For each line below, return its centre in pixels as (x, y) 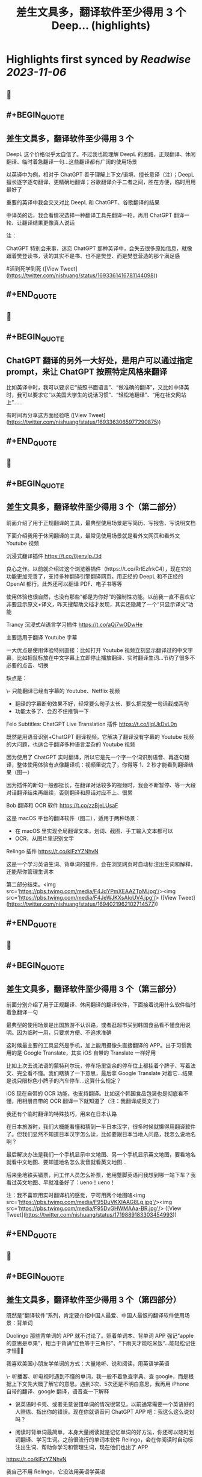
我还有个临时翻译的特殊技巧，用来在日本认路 (62, 1114)
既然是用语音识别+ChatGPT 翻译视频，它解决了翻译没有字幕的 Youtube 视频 (100, 736)
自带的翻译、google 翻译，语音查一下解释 (58, 1391)
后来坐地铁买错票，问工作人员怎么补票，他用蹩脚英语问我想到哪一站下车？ (98, 1175)
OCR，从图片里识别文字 (44, 838)
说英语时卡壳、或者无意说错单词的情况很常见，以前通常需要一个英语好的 (104, 1404)
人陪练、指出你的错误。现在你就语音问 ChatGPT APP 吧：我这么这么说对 (105, 1412)
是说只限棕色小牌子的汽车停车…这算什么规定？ (64, 1081)
